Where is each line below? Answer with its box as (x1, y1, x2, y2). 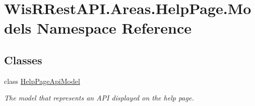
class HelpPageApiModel (4, 75, 80, 86)
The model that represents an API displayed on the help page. (4, 92, 194, 103)
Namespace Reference (37, 18, 192, 38)
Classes (4, 52, 42, 67)
